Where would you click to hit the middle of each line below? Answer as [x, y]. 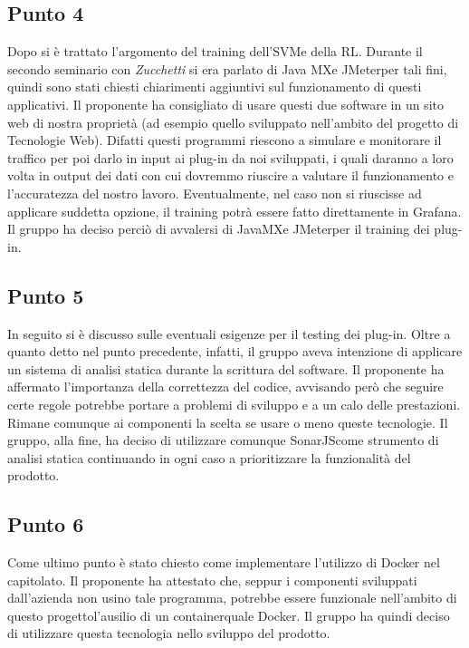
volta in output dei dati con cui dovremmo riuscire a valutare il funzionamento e [230, 175]
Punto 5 [46, 295]
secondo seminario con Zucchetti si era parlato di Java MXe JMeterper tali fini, [227, 68]
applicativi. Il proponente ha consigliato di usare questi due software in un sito [225, 104]
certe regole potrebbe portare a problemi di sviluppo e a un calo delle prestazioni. [234, 404]
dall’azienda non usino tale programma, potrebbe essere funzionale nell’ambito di [232, 598]
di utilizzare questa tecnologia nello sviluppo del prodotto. [169, 633]
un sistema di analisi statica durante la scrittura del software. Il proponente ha [226, 368]
